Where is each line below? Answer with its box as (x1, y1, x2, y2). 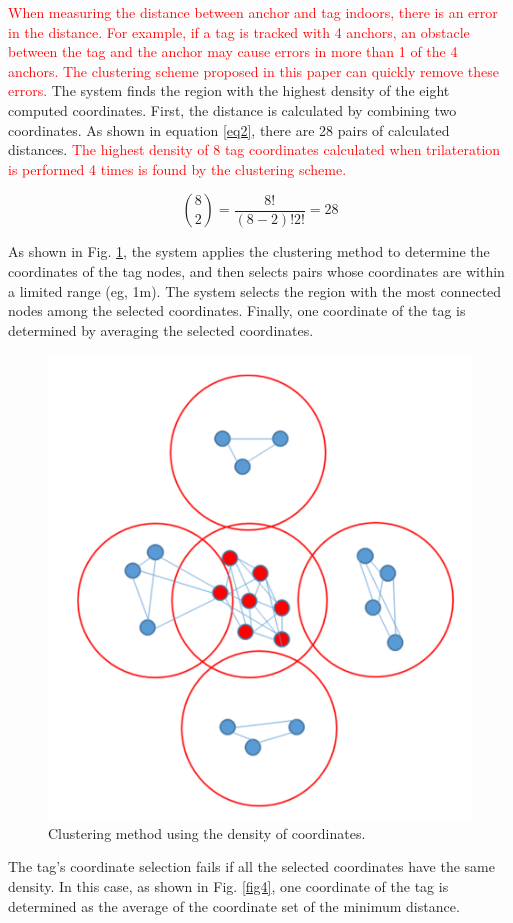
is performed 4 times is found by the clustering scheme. (8, 158, 347, 179)
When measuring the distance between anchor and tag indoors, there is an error (8, 2, 498, 22)
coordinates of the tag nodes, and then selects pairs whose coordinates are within (8, 260, 505, 281)
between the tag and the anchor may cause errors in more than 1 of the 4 (8, 41, 458, 62)
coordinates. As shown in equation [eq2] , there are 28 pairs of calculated (8, 119, 450, 140)
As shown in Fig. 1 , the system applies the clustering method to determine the (8, 241, 490, 262)
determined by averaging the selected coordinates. (8, 319, 314, 340)
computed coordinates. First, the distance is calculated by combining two (8, 99, 457, 120)
